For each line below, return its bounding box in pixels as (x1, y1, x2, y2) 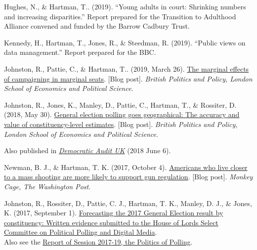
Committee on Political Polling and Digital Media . (4, 227, 157, 237)
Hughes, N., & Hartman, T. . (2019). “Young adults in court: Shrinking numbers (4, 1, 246, 11)
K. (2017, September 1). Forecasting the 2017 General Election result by (4, 208, 223, 218)
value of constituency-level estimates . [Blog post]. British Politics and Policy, (4, 119, 238, 129)
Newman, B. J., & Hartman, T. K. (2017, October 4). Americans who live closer (4, 162, 248, 172)
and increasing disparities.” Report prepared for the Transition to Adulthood (4, 11, 236, 21)
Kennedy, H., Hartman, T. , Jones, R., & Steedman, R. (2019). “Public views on (4, 37, 246, 47)
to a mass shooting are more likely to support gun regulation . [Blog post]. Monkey (4, 171, 253, 182)
